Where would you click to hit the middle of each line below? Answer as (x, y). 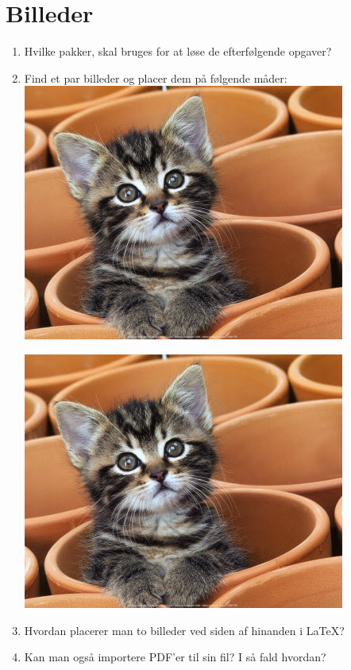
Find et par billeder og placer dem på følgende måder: (156, 77)
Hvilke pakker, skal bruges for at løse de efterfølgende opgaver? (178, 51)
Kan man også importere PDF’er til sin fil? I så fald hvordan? (175, 657)
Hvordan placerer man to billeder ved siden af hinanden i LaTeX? (184, 630)
